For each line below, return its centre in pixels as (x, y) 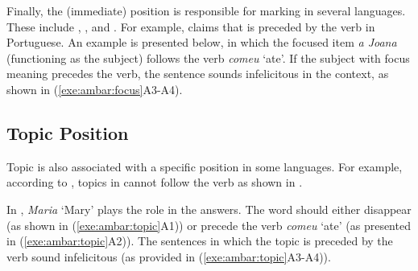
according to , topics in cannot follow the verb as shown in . (155, 182)
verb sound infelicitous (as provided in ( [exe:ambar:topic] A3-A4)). (169, 256)
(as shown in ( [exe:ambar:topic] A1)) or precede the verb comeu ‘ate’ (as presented (209, 225)
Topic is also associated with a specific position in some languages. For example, (205, 166)
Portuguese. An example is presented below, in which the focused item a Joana (202, 42)
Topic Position (68, 132)
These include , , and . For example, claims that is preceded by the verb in (191, 26)
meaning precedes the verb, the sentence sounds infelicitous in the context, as (198, 74)
